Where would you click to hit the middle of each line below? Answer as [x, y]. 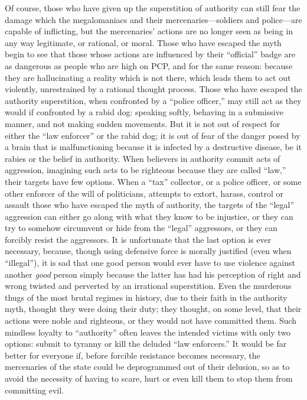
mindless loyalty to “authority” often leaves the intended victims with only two [148, 332]
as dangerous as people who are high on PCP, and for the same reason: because [149, 65]
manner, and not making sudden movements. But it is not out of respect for [143, 123]
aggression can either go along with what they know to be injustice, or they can [149, 216]
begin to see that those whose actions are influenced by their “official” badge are [150, 54]
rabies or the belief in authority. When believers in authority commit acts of [143, 158]
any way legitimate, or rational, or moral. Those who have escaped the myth [143, 42]
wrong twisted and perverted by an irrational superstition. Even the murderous [148, 286]
